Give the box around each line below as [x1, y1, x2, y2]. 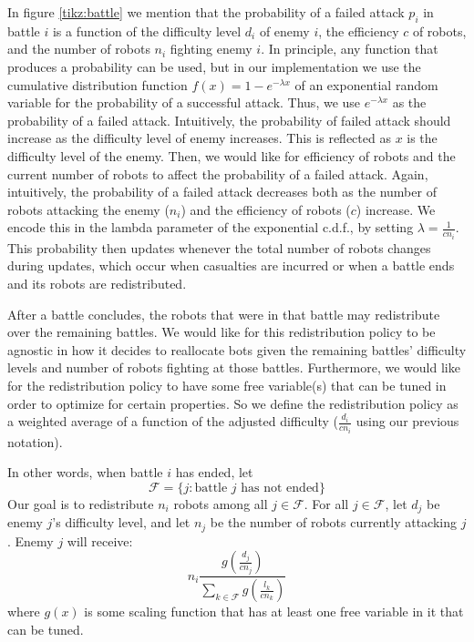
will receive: [67, 531, 133, 550]
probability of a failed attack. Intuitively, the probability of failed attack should [7, 110, 451, 129]
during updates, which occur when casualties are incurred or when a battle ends [7, 256, 455, 275]
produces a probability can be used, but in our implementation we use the [7, 56, 421, 76]
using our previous [355, 412, 459, 431]
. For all [304, 494, 349, 513]
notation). [7, 432, 63, 451]
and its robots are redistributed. [7, 273, 187, 292]
